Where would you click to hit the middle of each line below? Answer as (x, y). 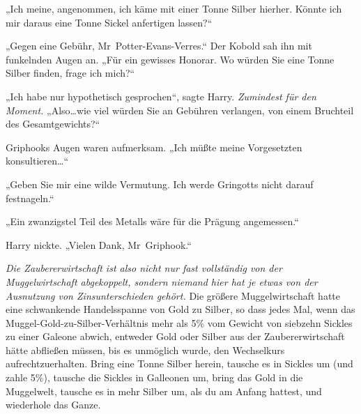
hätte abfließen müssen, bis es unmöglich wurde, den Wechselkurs (145, 350)
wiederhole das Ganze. (53, 405)
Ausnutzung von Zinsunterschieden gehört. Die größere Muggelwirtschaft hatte (173, 295)
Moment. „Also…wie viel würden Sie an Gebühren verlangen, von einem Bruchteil (180, 110)
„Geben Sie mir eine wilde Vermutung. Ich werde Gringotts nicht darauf (160, 184)
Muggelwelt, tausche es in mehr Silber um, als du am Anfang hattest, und (164, 391)
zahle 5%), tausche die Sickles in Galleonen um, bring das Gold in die (154, 377)
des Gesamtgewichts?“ (53, 124)
